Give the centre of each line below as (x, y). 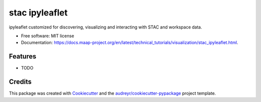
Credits (20, 82)
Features (22, 56)
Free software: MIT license (48, 36)
